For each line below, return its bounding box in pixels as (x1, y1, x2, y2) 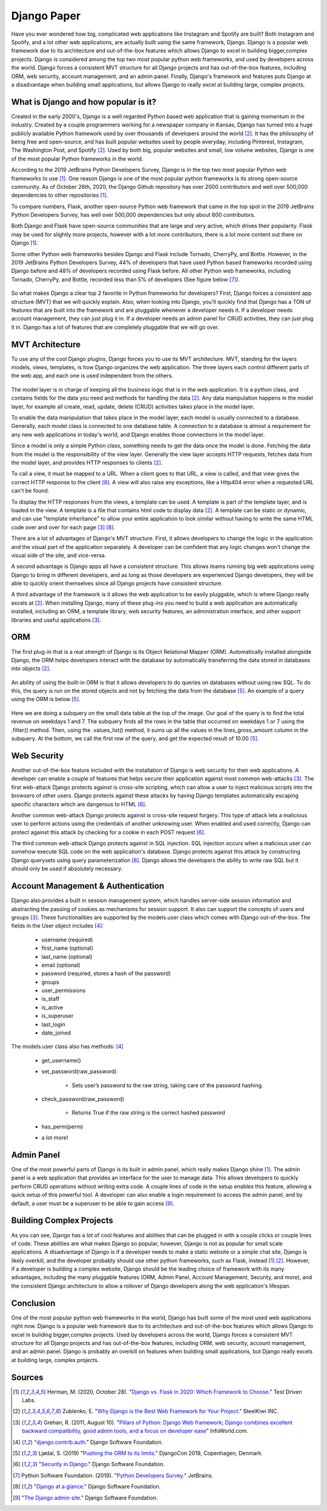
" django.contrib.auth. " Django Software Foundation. (34, 1438, 163, 1446)
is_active (41, 1004, 64, 1011)
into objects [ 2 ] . (11, 665, 51, 672)
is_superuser (41, 1012, 74, 1019)
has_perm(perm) (41, 1123, 84, 1130)
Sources (11, 1372, 44, 1383)
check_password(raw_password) (41, 1095, 124, 1102)
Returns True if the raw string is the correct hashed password (71, 1109, 225, 1116)
